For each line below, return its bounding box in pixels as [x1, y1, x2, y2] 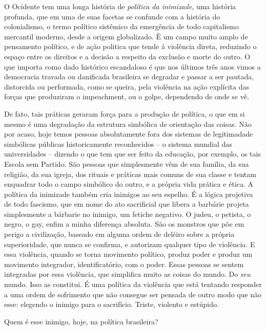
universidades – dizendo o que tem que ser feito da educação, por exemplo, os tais [4, 148, 261, 159]
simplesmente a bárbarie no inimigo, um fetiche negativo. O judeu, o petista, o [4, 208, 251, 219]
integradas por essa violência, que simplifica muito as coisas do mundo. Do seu [4, 269, 251, 279]
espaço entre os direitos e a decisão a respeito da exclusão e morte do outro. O [4, 51, 251, 61]
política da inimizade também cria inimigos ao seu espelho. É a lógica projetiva [4, 188, 253, 199]
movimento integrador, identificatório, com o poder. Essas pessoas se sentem [4, 258, 244, 269]
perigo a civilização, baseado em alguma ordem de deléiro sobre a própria [4, 229, 235, 239]
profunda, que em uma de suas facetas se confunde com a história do [4, 11, 220, 21]
